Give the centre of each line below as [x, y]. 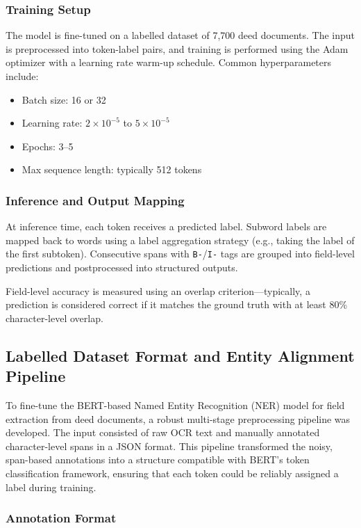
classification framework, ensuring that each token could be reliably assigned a [172, 473]
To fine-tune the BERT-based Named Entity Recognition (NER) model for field [175, 405]
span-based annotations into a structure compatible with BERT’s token [158, 459]
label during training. [51, 487]
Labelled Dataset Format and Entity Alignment [180, 355]
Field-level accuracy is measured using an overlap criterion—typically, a [158, 290]
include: [22, 76]
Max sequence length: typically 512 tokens [112, 169]
